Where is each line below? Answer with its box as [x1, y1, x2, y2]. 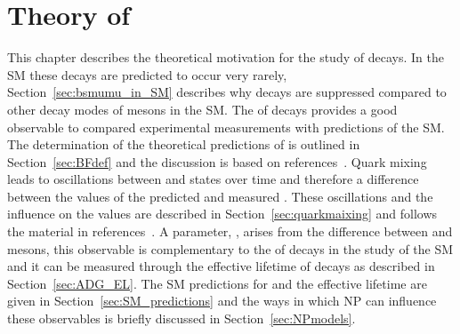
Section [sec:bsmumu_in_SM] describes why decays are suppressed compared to [7, 83, 447, 101]
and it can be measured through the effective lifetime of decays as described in [7, 257, 435, 275]
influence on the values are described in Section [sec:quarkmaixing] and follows [7, 204, 438, 223]
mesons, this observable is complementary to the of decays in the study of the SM [7, 239, 454, 258]
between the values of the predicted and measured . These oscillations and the [7, 187, 433, 205]
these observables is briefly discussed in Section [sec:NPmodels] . [7, 309, 356, 328]
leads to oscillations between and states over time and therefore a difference [7, 170, 419, 188]
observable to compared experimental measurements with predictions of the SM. [7, 117, 445, 136]
